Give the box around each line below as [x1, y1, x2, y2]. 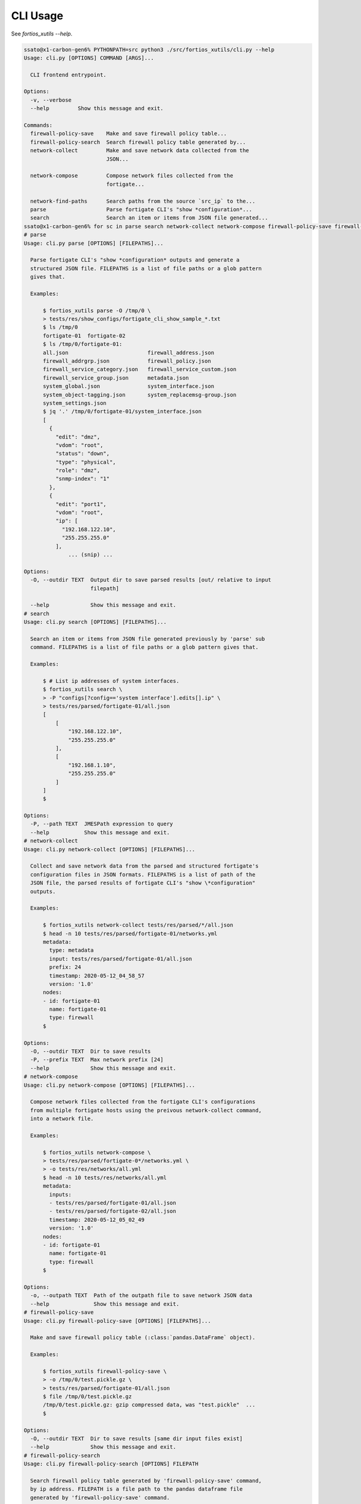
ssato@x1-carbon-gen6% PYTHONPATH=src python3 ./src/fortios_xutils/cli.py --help [23, 46, 275, 53]
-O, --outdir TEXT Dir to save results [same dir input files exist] [30, 1435, 243, 1442]
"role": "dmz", [55, 467, 100, 474]
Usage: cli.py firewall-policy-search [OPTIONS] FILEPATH [23, 1461, 199, 1467]
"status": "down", [55, 450, 110, 457]
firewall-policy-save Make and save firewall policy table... [30, 130, 227, 137]
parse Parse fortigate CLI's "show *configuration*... [30, 206, 253, 213]
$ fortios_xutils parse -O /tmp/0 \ [43, 307, 151, 314]
